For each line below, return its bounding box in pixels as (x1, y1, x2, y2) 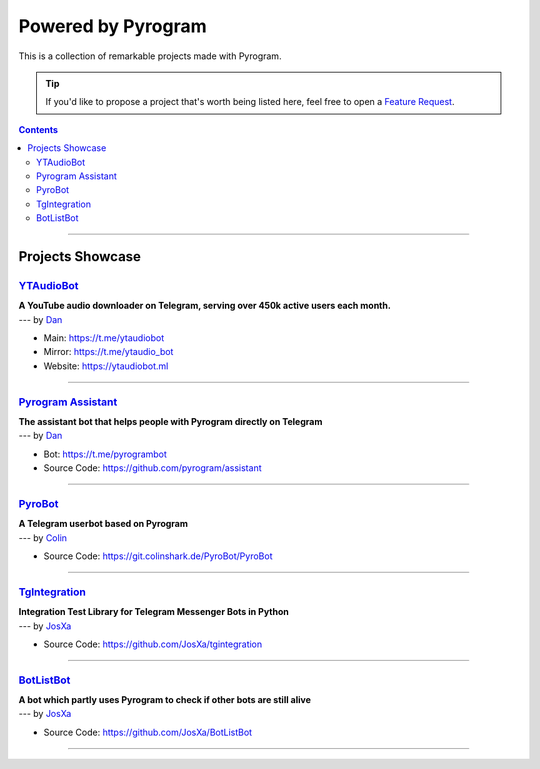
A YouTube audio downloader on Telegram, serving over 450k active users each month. (18, 300, 392, 312)
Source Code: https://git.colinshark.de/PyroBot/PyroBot (43, 550, 273, 562)
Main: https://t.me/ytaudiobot (43, 332, 165, 344)
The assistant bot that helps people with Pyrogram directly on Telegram (18, 415, 323, 427)
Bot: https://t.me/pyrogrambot (43, 448, 167, 460)
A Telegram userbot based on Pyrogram (18, 518, 189, 530)
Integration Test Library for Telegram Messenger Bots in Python (18, 606, 289, 618)
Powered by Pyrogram (18, 15, 207, 37)
